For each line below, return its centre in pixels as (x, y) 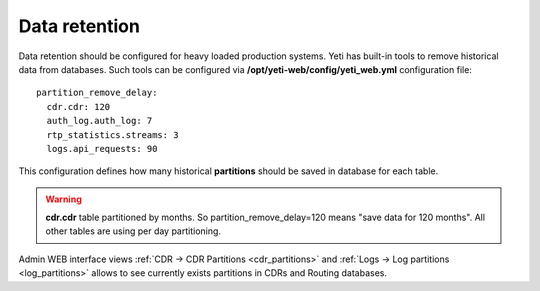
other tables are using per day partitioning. (133, 231)
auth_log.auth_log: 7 (99, 121)
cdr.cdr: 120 (78, 106)
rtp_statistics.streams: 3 (112, 134)
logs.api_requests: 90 (102, 148)
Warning (63, 199)
